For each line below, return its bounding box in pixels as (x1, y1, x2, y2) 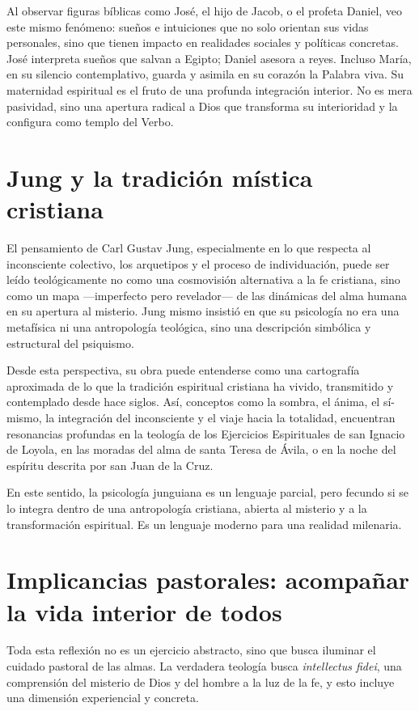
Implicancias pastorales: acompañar (6, 563, 410, 596)
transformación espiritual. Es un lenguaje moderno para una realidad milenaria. (6, 515, 402, 532)
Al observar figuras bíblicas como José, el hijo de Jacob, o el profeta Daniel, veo (6, 2, 403, 19)
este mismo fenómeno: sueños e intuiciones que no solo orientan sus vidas (6, 18, 369, 35)
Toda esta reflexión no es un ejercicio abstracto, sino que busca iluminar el (6, 641, 376, 658)
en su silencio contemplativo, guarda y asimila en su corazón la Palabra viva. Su (6, 66, 404, 83)
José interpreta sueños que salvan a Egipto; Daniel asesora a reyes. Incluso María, (6, 49, 412, 66)
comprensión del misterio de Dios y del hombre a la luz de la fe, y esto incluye (6, 673, 395, 690)
